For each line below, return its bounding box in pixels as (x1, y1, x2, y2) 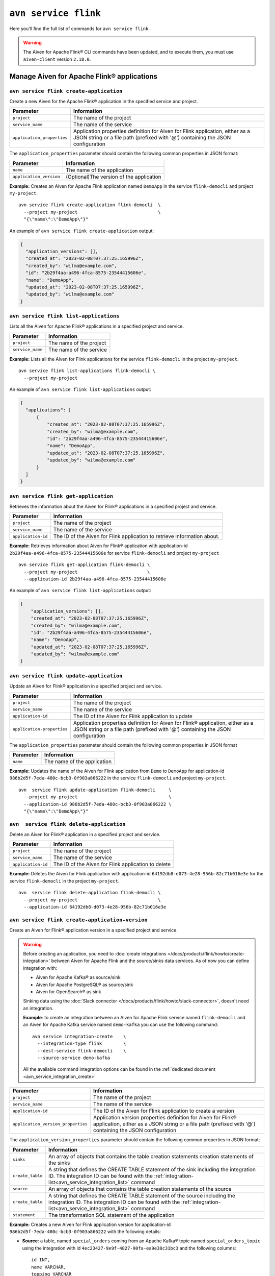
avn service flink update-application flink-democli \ (18, 787, 172, 793)
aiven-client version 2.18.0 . (23, 56, 91, 62)
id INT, (31, 1257, 50, 1263)
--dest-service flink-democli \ (37, 1048, 127, 1053)
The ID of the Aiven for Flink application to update (73, 713, 193, 720)
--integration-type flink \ (37, 1041, 127, 1046)
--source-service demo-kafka (37, 1055, 111, 1061)
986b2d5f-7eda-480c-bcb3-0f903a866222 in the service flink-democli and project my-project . (9, 775, 227, 781)
